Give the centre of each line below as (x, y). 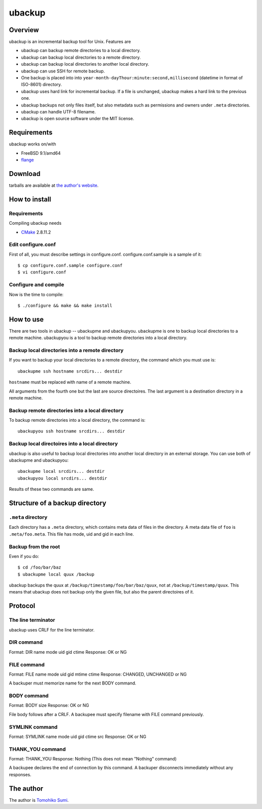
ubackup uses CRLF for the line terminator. (52, 629)
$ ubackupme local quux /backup (56, 574)
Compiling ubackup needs (35, 223)
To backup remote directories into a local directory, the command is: (77, 420)
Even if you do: (24, 556)
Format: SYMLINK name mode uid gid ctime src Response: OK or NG (78, 737)
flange (27, 160)
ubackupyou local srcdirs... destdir (63, 478)
